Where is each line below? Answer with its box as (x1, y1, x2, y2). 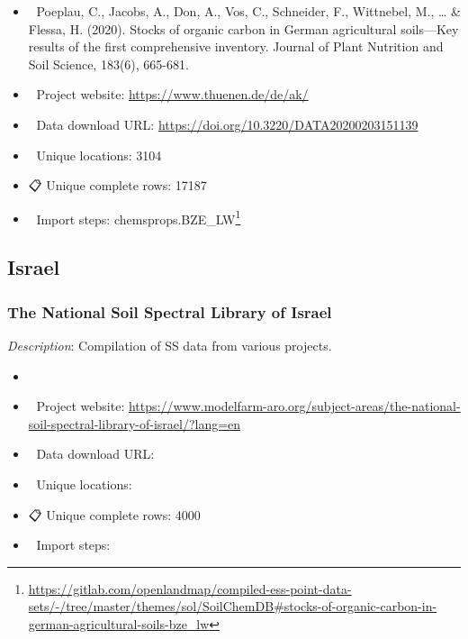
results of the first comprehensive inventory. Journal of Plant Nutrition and (28, 37, 444, 56)
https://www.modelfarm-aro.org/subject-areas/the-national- (128, 397, 461, 415)
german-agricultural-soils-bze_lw (28, 614, 210, 633)
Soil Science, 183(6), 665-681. (28, 54, 189, 73)
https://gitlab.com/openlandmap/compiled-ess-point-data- (28, 579, 352, 598)
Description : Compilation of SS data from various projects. (7, 336, 332, 354)
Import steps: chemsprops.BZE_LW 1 (36, 206, 241, 228)
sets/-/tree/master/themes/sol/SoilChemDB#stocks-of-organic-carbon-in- (28, 597, 437, 616)
